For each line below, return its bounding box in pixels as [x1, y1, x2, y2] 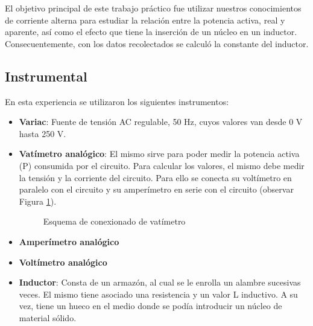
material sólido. [19, 311, 77, 324]
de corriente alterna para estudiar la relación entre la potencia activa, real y [5, 13, 285, 26]
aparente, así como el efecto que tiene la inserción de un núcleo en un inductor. [5, 25, 297, 38]
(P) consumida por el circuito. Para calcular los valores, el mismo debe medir [19, 159, 305, 171]
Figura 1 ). [19, 194, 57, 207]
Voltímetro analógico [19, 255, 107, 268]
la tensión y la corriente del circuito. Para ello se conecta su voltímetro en [19, 171, 292, 184]
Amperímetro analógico [19, 235, 119, 248]
